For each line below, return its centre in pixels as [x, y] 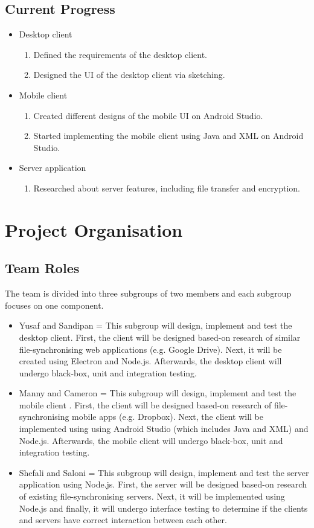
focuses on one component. [54, 305]
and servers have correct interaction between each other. [123, 520]
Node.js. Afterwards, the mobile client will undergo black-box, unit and [151, 440]
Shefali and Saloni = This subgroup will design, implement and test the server [164, 472]
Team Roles [42, 268]
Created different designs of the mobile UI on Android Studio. [148, 115]
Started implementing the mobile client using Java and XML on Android [168, 136]
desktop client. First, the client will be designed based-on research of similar [160, 337]
